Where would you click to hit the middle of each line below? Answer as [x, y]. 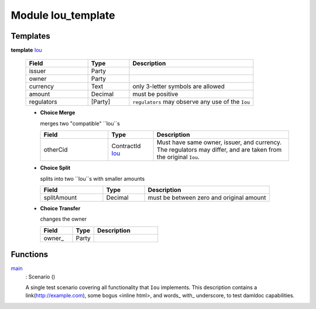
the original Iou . [178, 157]
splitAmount [60, 198]
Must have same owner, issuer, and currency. [219, 142]
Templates [30, 36]
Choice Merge [58, 113]
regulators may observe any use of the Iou [191, 102]
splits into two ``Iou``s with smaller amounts [92, 178]
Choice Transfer [60, 208]
